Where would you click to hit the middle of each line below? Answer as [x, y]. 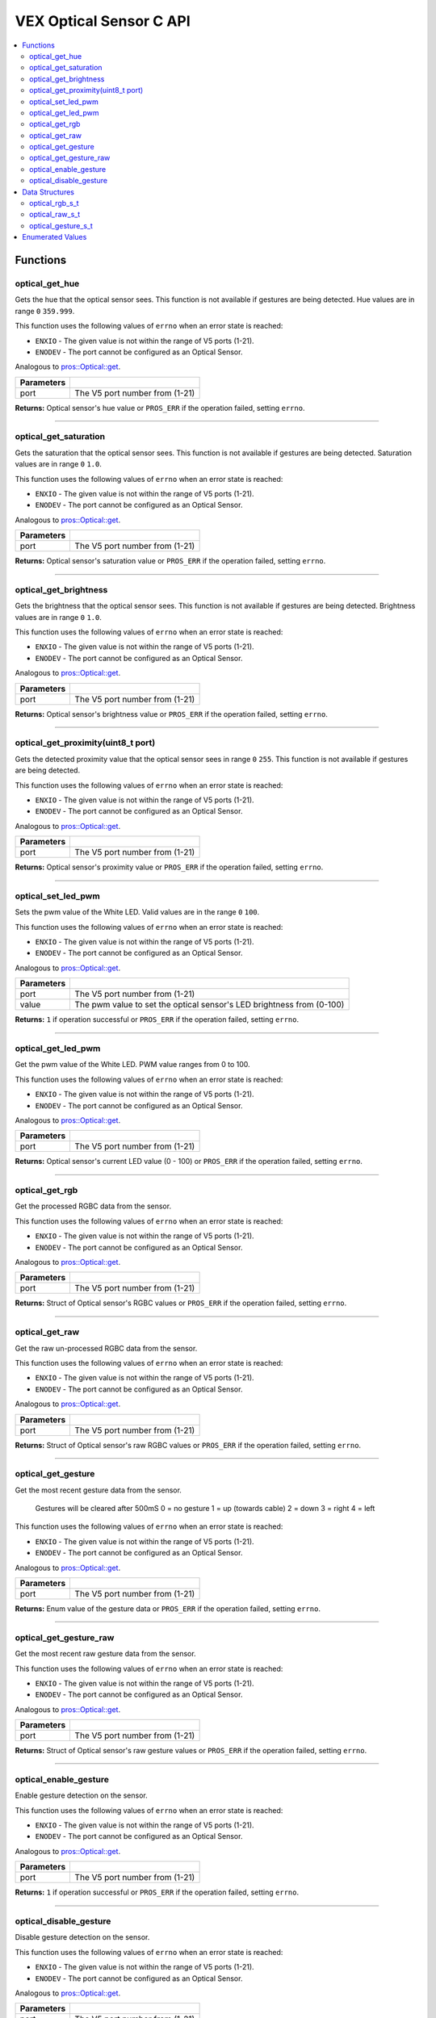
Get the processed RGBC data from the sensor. [93, 1206]
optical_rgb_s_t [55, 203]
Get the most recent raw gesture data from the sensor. [106, 1654]
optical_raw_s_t [55, 215]
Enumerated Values [55, 237]
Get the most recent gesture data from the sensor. [98, 1490]
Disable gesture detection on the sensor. [82, 1937]
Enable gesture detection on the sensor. [82, 1795]
